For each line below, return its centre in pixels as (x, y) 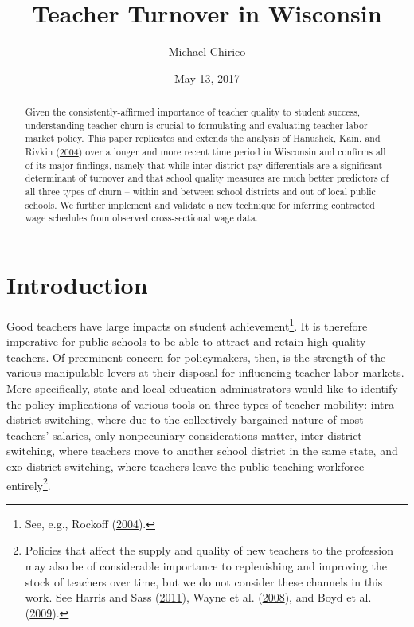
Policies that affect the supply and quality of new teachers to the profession (209, 550)
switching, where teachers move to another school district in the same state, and (202, 451)
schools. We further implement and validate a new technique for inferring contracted (200, 204)
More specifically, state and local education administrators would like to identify (202, 388)
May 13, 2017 (207, 78)
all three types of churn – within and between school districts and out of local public (200, 192)
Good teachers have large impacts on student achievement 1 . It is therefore (187, 324)
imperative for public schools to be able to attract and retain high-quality (186, 341)
